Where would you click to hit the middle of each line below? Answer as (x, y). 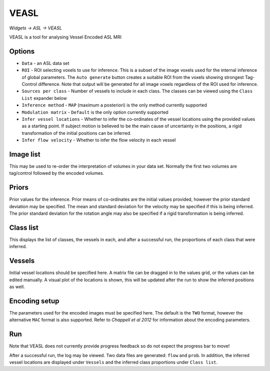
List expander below (44, 98)
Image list (25, 154)
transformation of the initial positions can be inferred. (76, 133)
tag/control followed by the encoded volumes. (57, 173)
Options (22, 51)
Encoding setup (34, 301)
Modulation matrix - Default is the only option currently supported (95, 112)
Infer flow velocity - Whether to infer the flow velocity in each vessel (99, 140)
